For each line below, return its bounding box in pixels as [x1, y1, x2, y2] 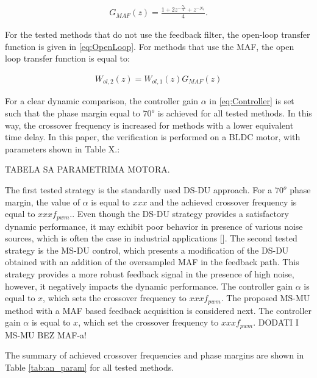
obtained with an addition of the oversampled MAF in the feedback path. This [5, 255, 299, 268]
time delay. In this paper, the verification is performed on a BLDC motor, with [5, 130, 301, 143]
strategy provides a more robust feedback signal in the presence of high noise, [5, 268, 294, 280]
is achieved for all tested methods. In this [157, 107, 312, 119]
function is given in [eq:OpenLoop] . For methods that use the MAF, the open [5, 40, 294, 52]
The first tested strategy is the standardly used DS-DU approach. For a [5, 184, 272, 196]
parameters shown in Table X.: [5, 142, 120, 155]
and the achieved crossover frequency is [150, 195, 297, 208]
